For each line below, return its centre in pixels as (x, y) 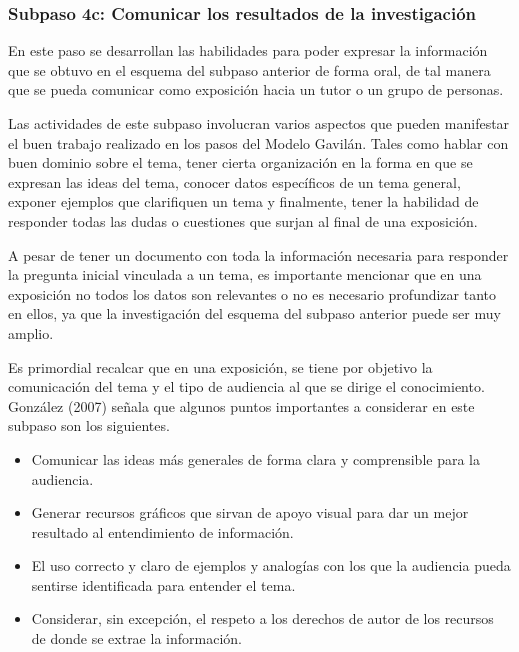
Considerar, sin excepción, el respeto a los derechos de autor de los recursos (262, 618)
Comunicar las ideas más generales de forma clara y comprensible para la (255, 458)
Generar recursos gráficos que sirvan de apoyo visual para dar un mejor (250, 512)
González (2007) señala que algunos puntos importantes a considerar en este (241, 405)
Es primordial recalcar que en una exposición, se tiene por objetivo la (220, 366)
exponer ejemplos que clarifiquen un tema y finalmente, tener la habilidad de (243, 201)
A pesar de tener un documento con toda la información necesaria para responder (258, 254)
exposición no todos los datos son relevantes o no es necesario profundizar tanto (252, 293)
